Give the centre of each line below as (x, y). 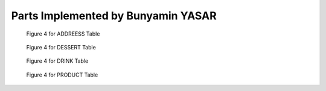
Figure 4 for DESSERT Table (61, 47)
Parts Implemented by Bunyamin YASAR (114, 16)
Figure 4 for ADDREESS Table (63, 34)
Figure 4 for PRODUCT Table (62, 75)
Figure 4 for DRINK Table (57, 61)
